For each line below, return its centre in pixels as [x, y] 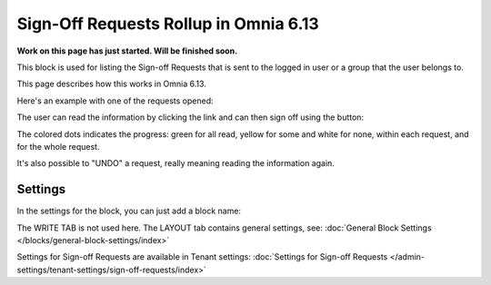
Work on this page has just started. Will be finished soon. [127, 51]
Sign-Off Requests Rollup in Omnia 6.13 [168, 24]
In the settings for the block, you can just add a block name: [129, 211]
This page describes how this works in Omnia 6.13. [111, 84]
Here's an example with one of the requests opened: [115, 101]
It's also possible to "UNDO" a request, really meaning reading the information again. [176, 163]
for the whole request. [58, 146]
